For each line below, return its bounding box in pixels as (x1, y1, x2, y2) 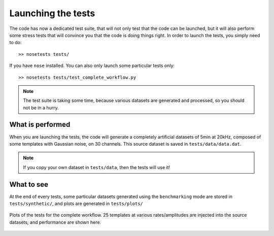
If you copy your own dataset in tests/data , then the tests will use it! (23, 164, 170, 170)
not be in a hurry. (23, 105, 59, 111)
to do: (9, 40, 22, 46)
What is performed (9, 120, 71, 129)
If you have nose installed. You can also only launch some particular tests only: (9, 62, 175, 69)
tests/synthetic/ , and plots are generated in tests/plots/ (9, 200, 143, 207)
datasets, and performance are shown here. (9, 219, 101, 225)
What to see (9, 180, 48, 189)
